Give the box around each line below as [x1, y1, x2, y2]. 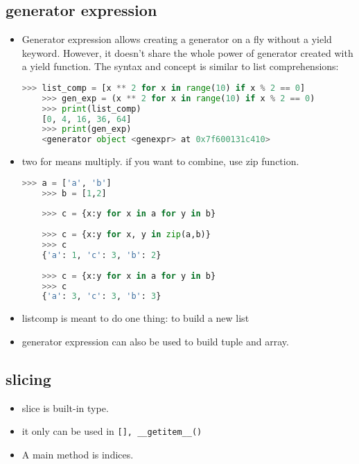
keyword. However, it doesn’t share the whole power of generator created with [21, 45, 353, 60]
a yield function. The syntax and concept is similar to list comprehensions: [21, 59, 339, 74]
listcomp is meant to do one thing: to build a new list [21, 311, 249, 325]
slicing [6, 368, 51, 389]
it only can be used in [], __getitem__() [21, 424, 202, 438]
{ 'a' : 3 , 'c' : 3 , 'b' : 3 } [42, 291, 161, 302]
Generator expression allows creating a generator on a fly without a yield [21, 32, 332, 46]
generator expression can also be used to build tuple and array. [21, 334, 289, 348]
